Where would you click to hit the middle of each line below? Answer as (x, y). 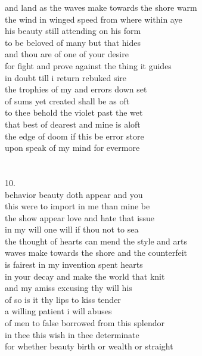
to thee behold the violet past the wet (74, 112)
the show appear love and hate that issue (80, 217)
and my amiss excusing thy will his (69, 288)
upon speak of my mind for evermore (72, 148)
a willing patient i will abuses (58, 311)
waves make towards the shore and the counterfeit (96, 253)
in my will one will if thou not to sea (72, 229)
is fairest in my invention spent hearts (74, 264)
